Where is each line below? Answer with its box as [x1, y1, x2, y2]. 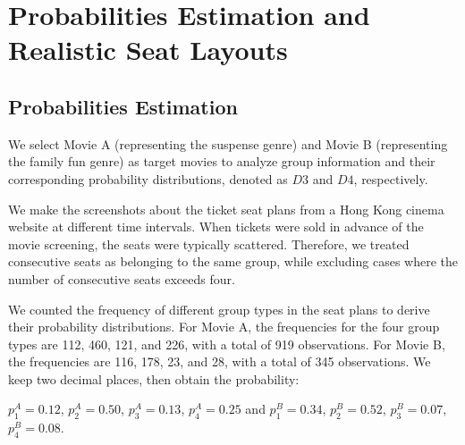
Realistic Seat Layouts [8, 31, 288, 68]
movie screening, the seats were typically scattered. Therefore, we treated [8, 234, 410, 253]
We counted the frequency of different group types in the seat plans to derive [8, 299, 430, 318]
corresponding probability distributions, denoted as [8, 169, 288, 188]
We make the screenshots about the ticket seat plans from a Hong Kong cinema [8, 199, 444, 218]
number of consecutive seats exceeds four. [8, 269, 235, 288]
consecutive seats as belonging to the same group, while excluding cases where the [8, 252, 458, 271]
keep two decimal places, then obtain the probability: [8, 369, 300, 388]
